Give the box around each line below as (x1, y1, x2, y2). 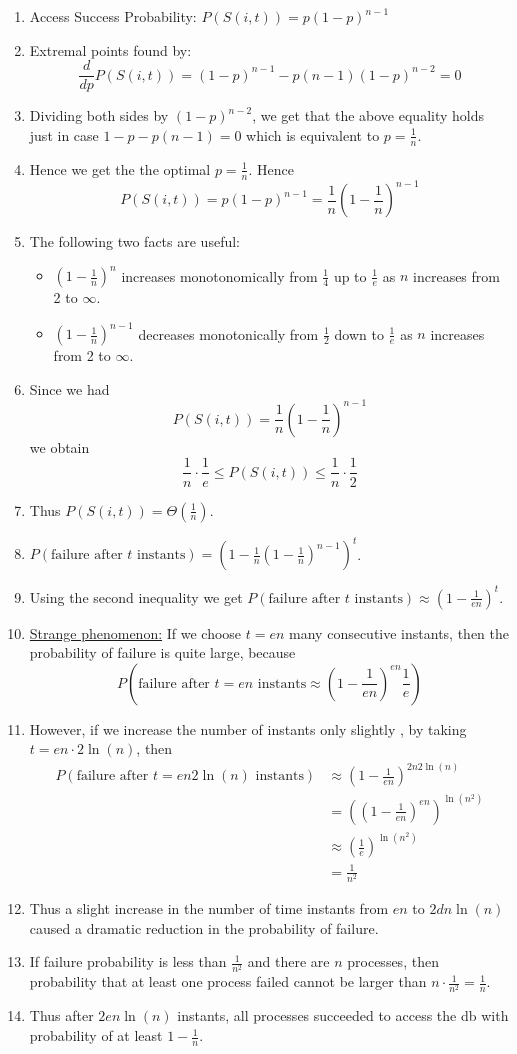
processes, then (347, 951, 439, 972)
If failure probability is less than (29, 951, 227, 972)
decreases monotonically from (138, 323, 319, 344)
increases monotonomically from (121, 265, 318, 286)
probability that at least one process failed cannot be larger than (29, 971, 427, 992)
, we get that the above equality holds (252, 105, 485, 126)
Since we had (29, 378, 110, 399)
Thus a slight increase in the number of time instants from (29, 898, 389, 918)
